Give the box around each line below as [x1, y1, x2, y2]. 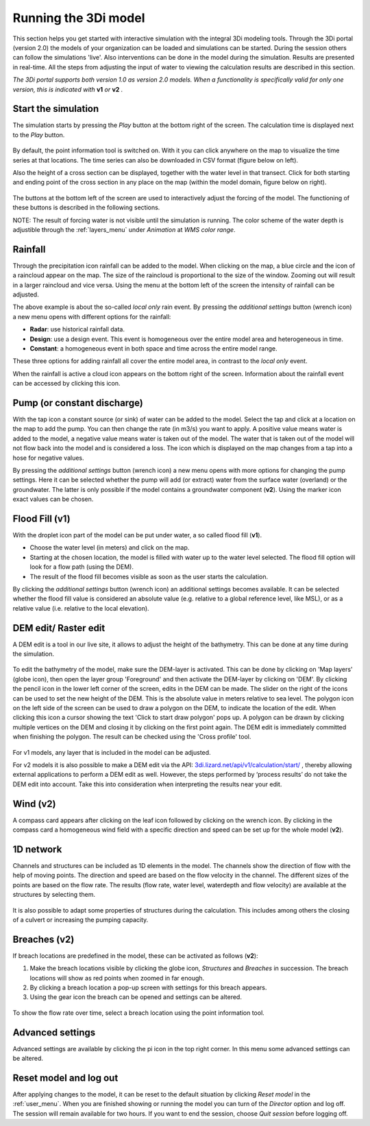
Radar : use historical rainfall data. [29, 325, 125, 333]
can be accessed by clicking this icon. [12, 379, 121, 388]
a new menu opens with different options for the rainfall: [12, 312, 171, 320]
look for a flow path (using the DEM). [29, 563, 134, 571]
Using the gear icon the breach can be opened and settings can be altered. [29, 993, 243, 1001]
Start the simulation [12, 103, 99, 115]
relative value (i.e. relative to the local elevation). [12, 604, 150, 612]
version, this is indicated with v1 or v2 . [12, 85, 123, 93]
